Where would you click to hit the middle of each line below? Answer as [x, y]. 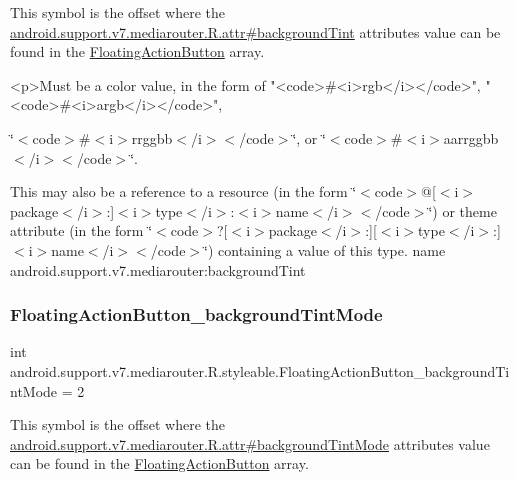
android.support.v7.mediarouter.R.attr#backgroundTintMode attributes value [250, 443]
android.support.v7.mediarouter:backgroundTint [158, 269]
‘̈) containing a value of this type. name [325, 249]
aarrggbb [471, 137]
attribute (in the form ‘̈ [81, 230]
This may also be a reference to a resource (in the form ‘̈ [183, 191]
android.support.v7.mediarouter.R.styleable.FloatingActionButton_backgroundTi [260, 370]
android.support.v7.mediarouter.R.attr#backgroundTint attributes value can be [255, 31]
